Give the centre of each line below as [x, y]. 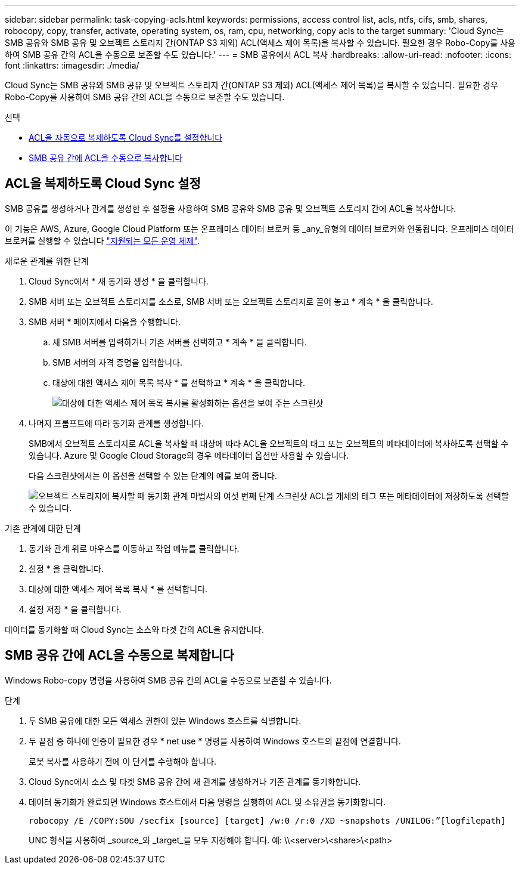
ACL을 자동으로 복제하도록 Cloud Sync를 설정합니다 [126, 137]
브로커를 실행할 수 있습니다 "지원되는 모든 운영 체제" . [102, 240]
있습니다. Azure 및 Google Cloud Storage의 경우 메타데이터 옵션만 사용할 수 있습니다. [189, 455]
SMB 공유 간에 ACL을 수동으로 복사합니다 [106, 158]
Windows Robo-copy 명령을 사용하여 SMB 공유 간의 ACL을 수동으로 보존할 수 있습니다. [168, 680]
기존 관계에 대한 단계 [43, 528]
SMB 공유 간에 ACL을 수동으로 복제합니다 [119, 655]
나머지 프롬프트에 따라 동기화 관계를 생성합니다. [116, 423]
